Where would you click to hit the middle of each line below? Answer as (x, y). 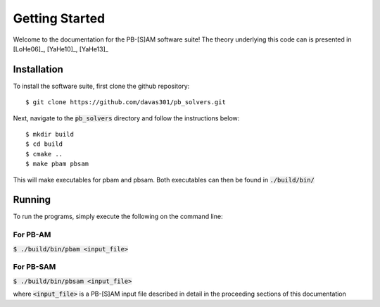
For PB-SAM (34, 267)
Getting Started (59, 18)
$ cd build (44, 144)
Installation (38, 69)
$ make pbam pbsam (57, 164)
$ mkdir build (50, 134)
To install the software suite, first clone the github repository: (101, 86)
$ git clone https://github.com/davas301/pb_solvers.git (126, 102)
